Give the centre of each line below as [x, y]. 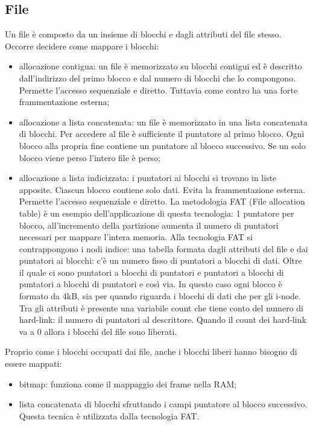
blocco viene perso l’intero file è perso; [90, 157]
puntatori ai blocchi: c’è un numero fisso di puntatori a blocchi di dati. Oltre [160, 260]
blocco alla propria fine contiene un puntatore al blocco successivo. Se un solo [162, 145]
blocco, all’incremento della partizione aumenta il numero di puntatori [149, 225]
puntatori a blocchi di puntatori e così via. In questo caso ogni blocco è [150, 284]
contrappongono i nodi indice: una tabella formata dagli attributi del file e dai [163, 248]
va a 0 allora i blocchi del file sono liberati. [98, 331]
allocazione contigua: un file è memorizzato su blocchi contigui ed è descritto [160, 66]
